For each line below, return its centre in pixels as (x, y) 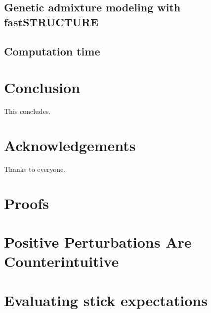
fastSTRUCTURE (51, 22)
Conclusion (42, 87)
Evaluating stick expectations (106, 300)
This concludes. (27, 111)
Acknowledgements (70, 145)
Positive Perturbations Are (98, 241)
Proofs (26, 203)
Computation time (52, 51)
